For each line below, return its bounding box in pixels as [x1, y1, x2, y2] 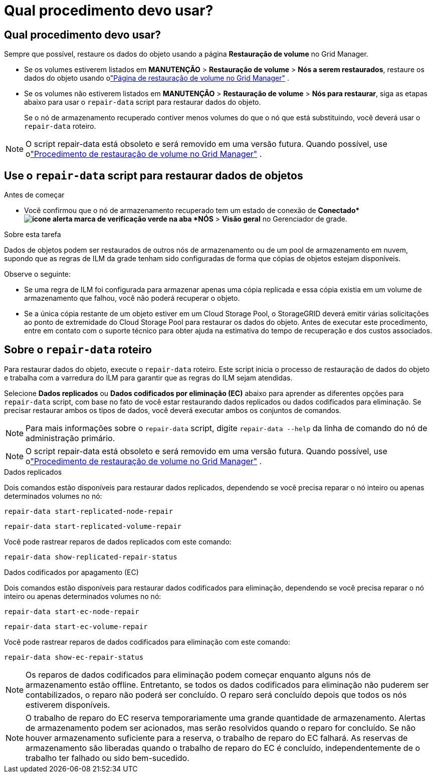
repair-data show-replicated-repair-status [4, 552, 177, 561]
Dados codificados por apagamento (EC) [4, 567, 139, 576]
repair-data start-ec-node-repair [4, 607, 139, 616]
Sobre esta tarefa [4, 230, 61, 239]
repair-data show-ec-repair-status [4, 653, 144, 661]
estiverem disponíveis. [26, 699, 110, 710]
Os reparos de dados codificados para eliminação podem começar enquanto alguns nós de [26, 669, 371, 680]
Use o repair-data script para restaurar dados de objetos [4, 169, 303, 182]
